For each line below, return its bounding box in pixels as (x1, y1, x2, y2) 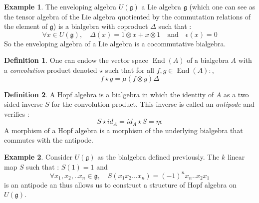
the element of (4, 21, 48, 31)
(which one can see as (189, 1, 256, 11)
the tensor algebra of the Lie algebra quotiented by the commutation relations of (4, 11, 251, 21)
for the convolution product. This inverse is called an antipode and (51, 99, 255, 109)
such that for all (105, 64, 155, 75)
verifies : (4, 108, 29, 119)
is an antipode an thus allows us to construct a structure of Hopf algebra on (4, 179, 237, 190)
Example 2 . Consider (4, 151, 72, 162)
